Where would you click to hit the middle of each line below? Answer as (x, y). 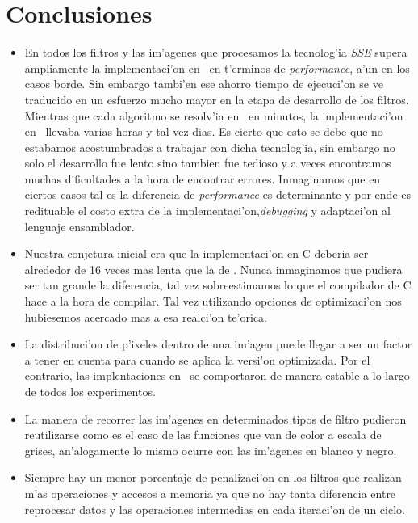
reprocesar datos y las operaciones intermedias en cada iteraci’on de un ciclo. (215, 509)
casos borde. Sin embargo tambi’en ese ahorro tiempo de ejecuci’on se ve (204, 84)
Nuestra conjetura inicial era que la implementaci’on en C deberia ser (196, 253)
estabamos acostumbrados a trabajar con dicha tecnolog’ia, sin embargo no (210, 147)
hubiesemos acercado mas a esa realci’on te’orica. (146, 316)
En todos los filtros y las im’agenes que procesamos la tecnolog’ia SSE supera (216, 52)
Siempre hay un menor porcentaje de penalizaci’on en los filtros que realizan (213, 477)
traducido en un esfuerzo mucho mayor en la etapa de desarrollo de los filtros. (217, 99)
